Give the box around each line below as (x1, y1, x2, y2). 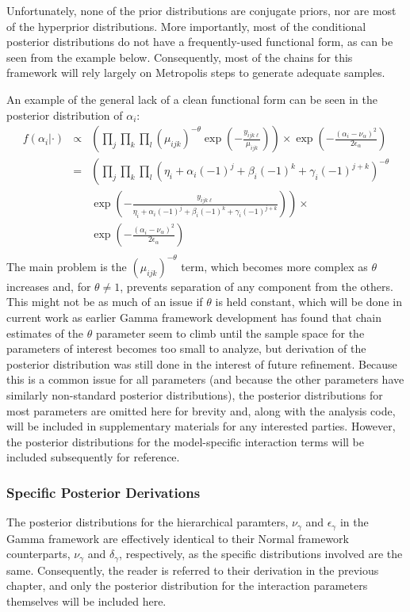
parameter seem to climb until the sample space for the (95, 324, 365, 341)
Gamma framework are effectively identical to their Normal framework (6, 530, 349, 546)
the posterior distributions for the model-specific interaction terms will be (6, 433, 364, 449)
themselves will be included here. (6, 592, 167, 609)
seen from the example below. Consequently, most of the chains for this (6, 48, 353, 65)
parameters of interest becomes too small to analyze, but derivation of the (6, 340, 366, 357)
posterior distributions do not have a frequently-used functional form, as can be (6, 33, 393, 50)
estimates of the (6, 324, 83, 341)
